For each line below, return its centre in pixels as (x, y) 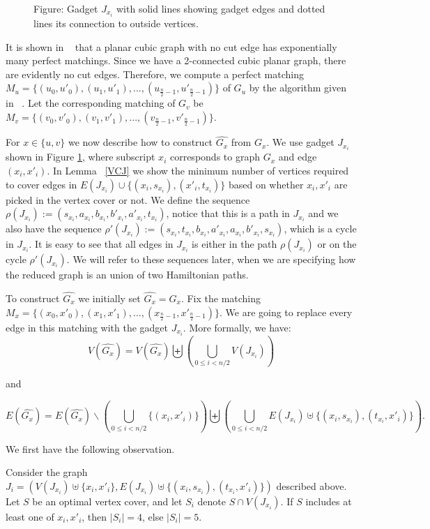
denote (212, 501)
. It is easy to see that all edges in (101, 244)
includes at (329, 501)
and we (323, 213)
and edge (298, 157)
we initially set (109, 298)
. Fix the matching (221, 298)
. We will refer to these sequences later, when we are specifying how (211, 259)
